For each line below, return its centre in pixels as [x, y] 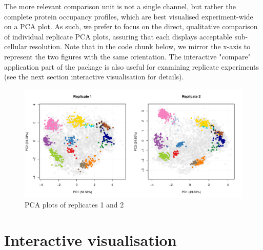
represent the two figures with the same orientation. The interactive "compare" [128, 56]
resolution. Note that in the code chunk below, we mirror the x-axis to [140, 46]
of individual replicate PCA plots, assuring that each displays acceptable [118, 36]
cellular [16, 46]
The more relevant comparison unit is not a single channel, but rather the [120, 6]
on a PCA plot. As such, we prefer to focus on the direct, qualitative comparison [131, 26]
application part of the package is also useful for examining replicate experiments [132, 66]
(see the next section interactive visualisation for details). [94, 77]
